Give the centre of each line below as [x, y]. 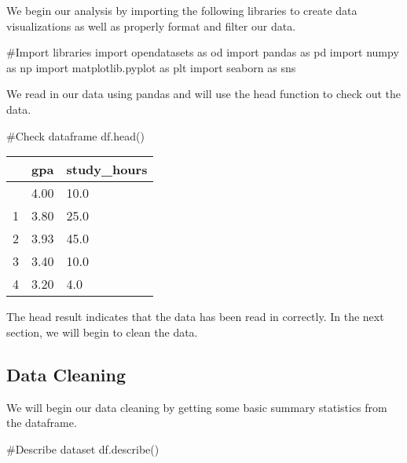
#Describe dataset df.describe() [83, 448]
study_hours [107, 170]
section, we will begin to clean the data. [102, 332]
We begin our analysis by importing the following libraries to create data [182, 10]
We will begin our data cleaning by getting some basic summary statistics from [197, 407]
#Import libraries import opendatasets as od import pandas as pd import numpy [203, 52]
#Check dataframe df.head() [75, 135]
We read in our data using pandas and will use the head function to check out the [203, 94]
